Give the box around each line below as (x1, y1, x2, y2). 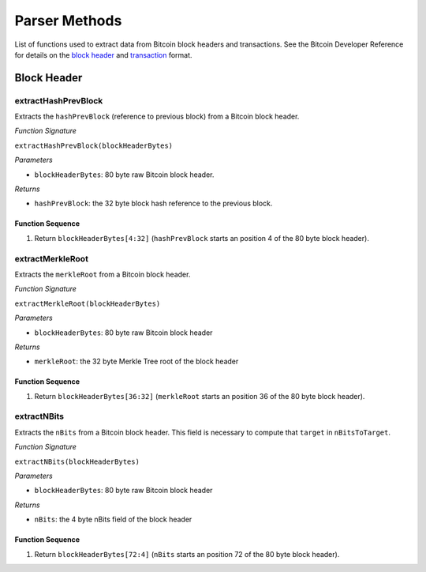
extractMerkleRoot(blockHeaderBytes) (14, 299, 161, 308)
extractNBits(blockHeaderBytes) (14, 457, 140, 466)
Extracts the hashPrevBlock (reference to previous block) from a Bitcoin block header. (14, 111, 300, 122)
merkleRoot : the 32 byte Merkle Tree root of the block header (34, 356, 239, 367)
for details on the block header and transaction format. (14, 50, 192, 59)
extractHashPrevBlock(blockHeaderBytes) (14, 141, 174, 150)
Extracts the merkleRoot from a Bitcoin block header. (14, 269, 191, 279)
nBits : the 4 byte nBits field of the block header (34, 514, 192, 525)
